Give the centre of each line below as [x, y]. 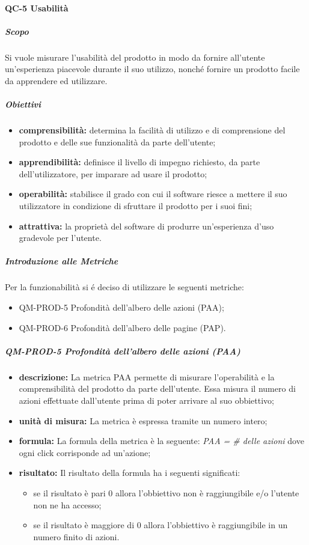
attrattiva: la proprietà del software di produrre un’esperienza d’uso [146, 226]
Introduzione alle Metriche [62, 261]
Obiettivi [23, 104]
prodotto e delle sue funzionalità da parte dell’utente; [117, 142]
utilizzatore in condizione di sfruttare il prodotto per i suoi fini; [136, 206]
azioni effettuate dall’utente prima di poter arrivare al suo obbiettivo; [146, 400]
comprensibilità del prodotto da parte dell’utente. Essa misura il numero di [157, 388]
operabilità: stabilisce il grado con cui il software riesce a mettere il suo [153, 194]
